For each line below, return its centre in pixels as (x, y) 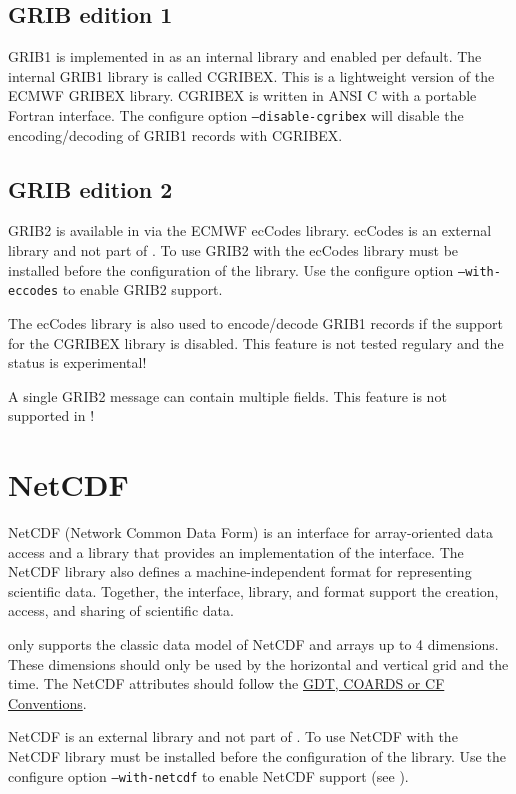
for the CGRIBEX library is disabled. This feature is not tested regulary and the (256, 342)
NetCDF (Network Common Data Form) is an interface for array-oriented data (250, 532)
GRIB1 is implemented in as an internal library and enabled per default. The (245, 56)
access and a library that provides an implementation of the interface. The (236, 551)
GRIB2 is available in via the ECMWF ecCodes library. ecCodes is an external (250, 230)
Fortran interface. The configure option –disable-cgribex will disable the (236, 114)
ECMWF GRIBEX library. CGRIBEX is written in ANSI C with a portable (242, 95)
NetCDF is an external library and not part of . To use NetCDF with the (233, 736)
